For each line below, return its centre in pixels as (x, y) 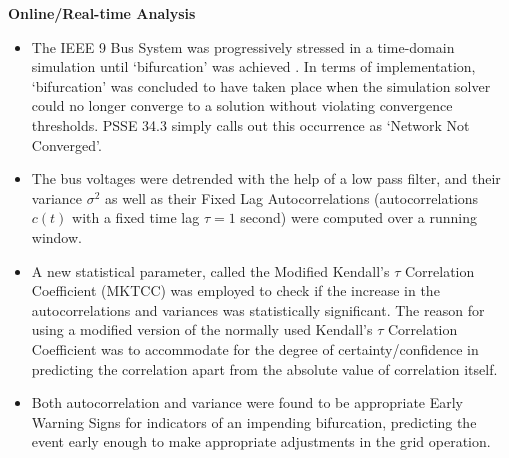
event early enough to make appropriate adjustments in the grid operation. (261, 441)
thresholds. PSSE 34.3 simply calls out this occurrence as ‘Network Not (250, 124)
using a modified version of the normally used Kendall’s (202, 329)
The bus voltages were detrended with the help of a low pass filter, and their (266, 178)
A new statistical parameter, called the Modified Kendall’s (210, 270)
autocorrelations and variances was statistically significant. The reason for (258, 309)
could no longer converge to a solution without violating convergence (242, 105)
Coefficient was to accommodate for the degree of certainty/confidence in (255, 348)
